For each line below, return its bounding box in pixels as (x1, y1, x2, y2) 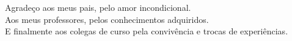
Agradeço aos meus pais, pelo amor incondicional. (5, 1, 191, 13)
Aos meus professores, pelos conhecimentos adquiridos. (5, 13, 209, 25)
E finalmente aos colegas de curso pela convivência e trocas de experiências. (5, 25, 288, 37)
